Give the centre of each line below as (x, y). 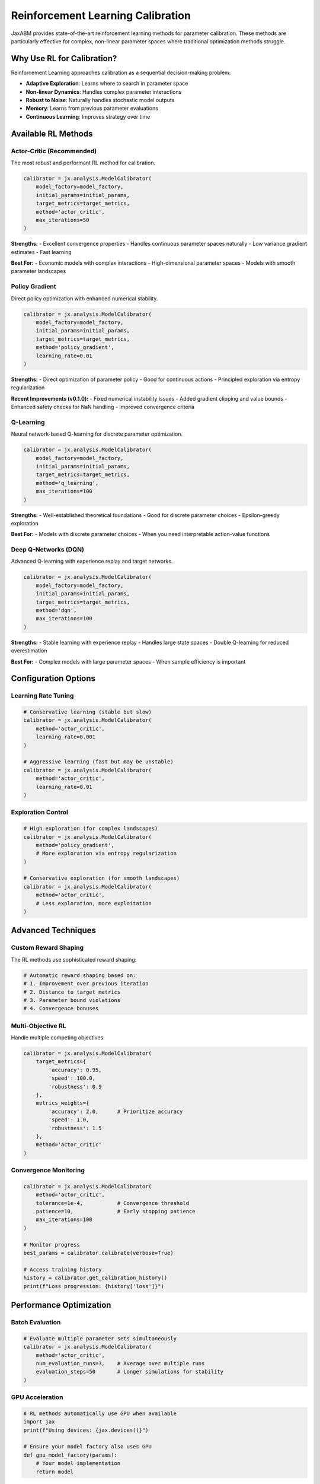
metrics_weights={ (63, 1103)
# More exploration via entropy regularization (106, 854)
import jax (39, 1422)
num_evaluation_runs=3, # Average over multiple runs (120, 1363)
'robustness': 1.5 (75, 1128)
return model (55, 1472)
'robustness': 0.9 (75, 1087)
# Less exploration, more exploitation (94, 903)
